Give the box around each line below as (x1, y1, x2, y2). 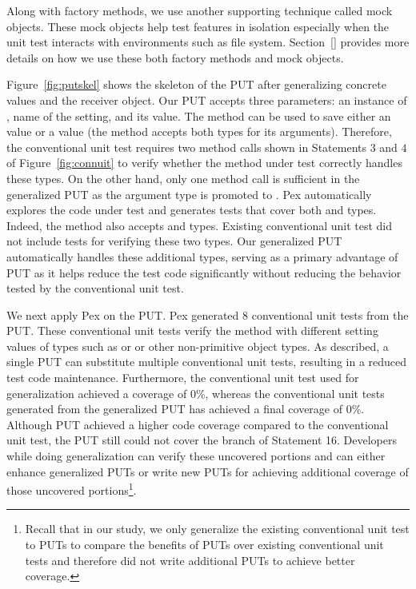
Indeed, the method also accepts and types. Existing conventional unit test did (6, 217, 393, 233)
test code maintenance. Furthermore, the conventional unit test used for (6, 369, 359, 386)
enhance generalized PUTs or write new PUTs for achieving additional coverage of (6, 463, 409, 480)
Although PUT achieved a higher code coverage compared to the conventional (6, 416, 389, 432)
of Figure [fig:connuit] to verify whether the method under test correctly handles (6, 154, 402, 171)
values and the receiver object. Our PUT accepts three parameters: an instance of (6, 91, 407, 108)
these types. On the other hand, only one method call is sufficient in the (6, 169, 360, 186)
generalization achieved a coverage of (6, 384, 187, 401)
